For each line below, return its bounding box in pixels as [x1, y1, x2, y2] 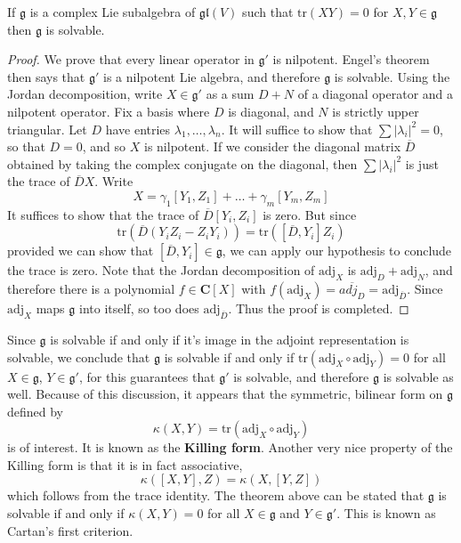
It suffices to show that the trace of [7, 205, 199, 223]
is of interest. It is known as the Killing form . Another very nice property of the [7, 438, 453, 457]
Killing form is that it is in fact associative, [7, 455, 243, 474]
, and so [82, 137, 126, 156]
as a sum [206, 85, 255, 103]
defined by [7, 401, 64, 420]
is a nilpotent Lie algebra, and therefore [103, 67, 320, 85]
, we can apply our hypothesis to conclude [222, 241, 452, 260]
